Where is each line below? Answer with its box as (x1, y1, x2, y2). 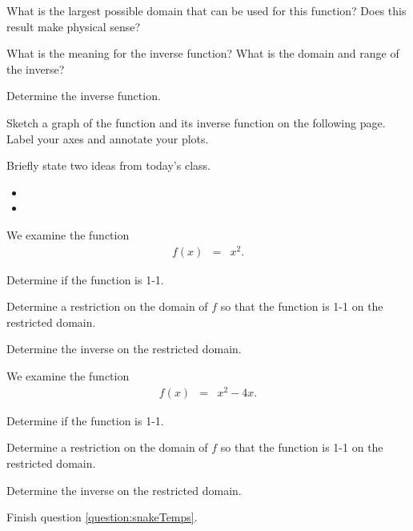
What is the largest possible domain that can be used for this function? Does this (6, 2, 407, 18)
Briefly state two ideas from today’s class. (6, 157, 211, 174)
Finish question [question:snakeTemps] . (6, 509, 198, 525)
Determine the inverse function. (6, 87, 161, 104)
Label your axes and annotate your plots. (6, 130, 209, 147)
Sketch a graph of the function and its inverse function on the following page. (6, 114, 386, 131)
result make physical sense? (6, 18, 141, 34)
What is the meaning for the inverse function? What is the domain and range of (6, 45, 399, 62)
